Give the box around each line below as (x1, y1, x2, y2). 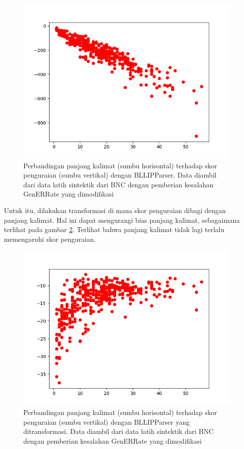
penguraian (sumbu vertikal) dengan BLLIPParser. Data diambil (23, 170, 217, 180)
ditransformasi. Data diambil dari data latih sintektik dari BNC (23, 426, 214, 436)
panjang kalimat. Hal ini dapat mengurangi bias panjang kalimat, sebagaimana (4, 215, 240, 225)
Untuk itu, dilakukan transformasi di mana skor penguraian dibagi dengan (4, 205, 226, 215)
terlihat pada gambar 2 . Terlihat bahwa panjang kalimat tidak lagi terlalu (4, 224, 225, 234)
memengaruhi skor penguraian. (4, 233, 96, 244)
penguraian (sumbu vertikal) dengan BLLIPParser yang (23, 416, 190, 427)
